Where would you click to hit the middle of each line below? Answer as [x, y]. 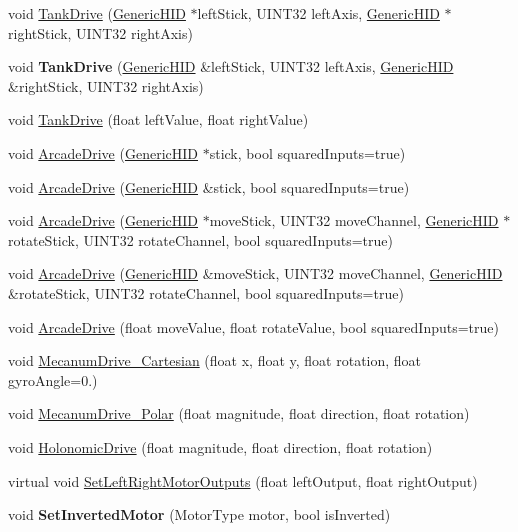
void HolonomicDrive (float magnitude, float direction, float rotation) [220, 446]
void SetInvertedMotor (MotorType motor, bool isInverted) [199, 514]
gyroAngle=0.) [53, 379]
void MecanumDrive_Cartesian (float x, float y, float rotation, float [215, 360]
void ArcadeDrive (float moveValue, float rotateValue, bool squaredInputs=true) [254, 326]
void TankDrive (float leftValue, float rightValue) [158, 119]
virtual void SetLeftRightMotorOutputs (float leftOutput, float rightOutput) [243, 480]
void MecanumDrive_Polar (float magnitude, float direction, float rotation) [239, 413]
